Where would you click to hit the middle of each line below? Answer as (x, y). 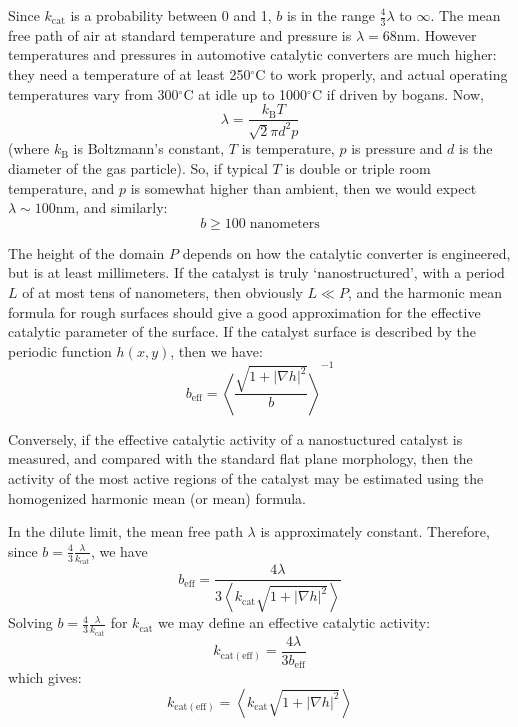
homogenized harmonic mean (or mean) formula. (157, 497)
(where (29, 148)
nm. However (436, 34)
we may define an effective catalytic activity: (294, 622)
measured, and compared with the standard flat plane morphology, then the (240, 458)
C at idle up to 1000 (245, 93)
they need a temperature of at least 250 (129, 74)
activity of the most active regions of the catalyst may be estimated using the (246, 477)
